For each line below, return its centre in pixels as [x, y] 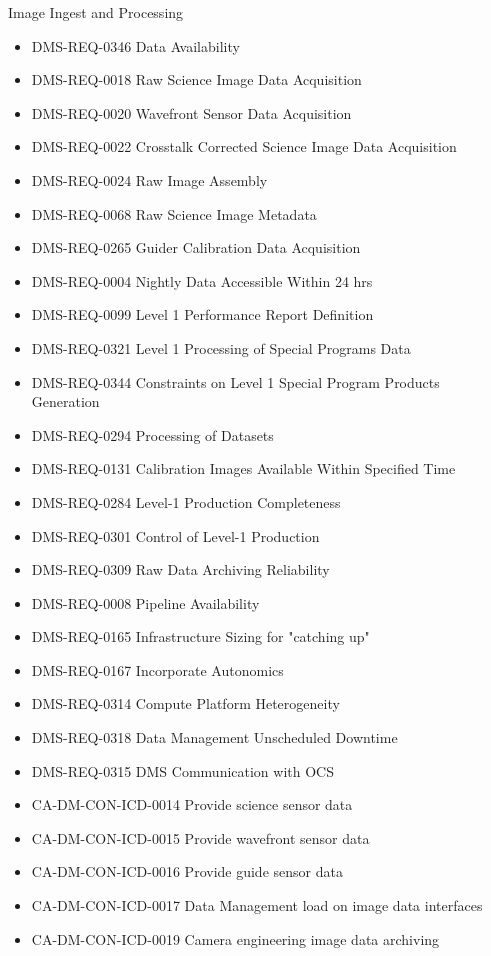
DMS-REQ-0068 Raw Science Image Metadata [174, 213]
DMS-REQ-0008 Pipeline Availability [145, 602]
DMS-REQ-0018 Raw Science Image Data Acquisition [196, 79]
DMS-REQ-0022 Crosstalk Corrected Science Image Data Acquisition [244, 146]
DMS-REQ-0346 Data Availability [135, 45]
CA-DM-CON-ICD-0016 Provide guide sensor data [187, 871]
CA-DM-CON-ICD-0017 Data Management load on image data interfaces [257, 905]
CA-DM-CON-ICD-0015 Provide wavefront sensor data [200, 837]
